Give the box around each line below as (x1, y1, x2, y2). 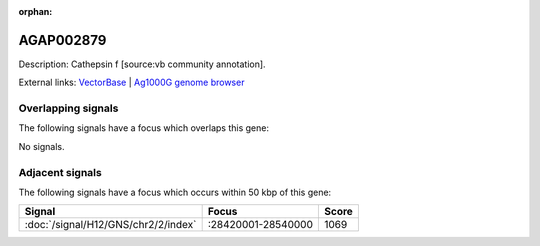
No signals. (18, 140, 65, 152)
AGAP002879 (18, 31, 107, 49)
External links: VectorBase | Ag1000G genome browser (18, 76, 245, 89)
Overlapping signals (18, 101, 119, 115)
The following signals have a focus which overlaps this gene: (18, 122, 270, 134)
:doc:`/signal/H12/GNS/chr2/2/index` (24, 218, 197, 232)
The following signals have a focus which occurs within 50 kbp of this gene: (18, 186, 332, 198)
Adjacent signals (18, 165, 102, 179)
